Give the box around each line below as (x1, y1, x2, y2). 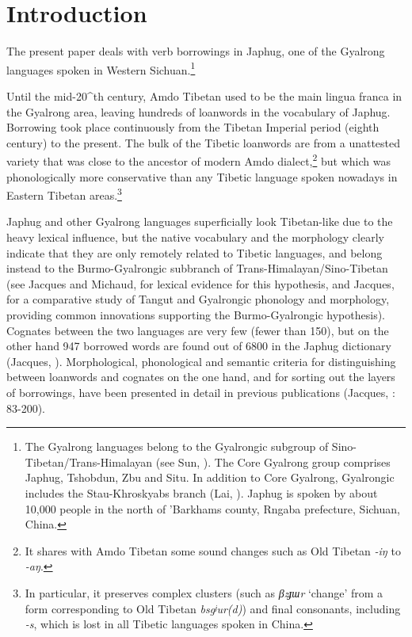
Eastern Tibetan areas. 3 (6, 185, 122, 203)
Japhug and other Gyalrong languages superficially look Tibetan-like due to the (6, 213, 393, 230)
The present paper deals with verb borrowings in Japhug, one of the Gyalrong (6, 43, 385, 59)
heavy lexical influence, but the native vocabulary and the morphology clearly (6, 229, 384, 246)
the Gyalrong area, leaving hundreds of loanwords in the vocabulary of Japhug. (6, 103, 391, 120)
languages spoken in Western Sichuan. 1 (6, 59, 196, 78)
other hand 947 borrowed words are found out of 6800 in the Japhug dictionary (6, 338, 391, 354)
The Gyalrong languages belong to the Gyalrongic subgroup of (25, 438, 329, 455)
